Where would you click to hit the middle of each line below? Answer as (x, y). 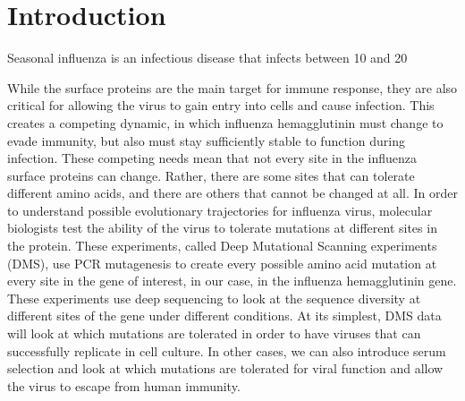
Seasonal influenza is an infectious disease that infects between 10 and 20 (207, 58)
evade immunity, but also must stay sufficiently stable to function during (206, 140)
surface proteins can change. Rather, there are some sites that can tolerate (211, 175)
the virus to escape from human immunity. (124, 385)
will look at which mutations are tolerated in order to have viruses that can (214, 333)
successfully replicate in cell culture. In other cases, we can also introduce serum (227, 350)
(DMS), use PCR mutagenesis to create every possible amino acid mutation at (222, 263)
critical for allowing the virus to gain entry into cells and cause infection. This (221, 105)
